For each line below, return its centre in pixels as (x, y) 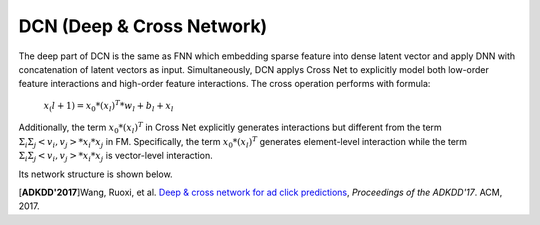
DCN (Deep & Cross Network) (143, 26)
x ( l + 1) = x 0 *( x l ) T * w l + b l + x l (108, 106)
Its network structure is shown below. (96, 174)
